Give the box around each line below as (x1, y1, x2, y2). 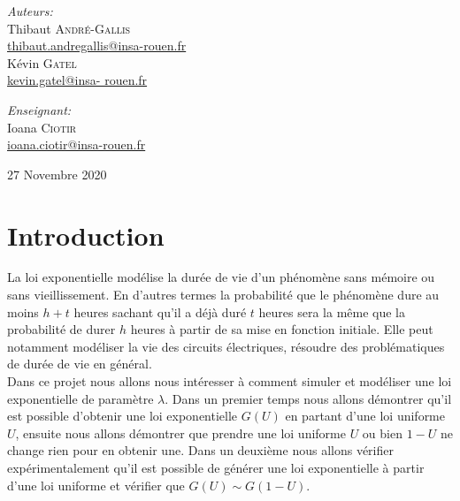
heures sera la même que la (258, 302, 406, 321)
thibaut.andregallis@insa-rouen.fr (7, 36, 187, 55)
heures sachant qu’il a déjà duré (73, 302, 247, 321)
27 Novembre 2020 (7, 164, 107, 183)
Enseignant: (7, 100, 72, 118)
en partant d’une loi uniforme (285, 406, 446, 425)
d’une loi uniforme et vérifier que (7, 475, 185, 494)
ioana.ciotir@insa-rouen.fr (7, 135, 146, 154)
